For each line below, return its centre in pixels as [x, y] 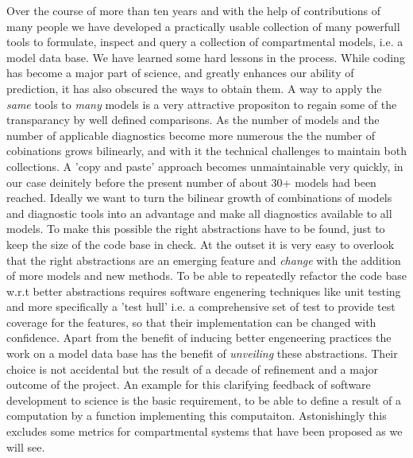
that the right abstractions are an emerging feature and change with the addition [204, 260]
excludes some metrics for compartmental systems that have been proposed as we [205, 431]
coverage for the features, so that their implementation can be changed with [191, 322]
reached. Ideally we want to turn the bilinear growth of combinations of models [199, 198]
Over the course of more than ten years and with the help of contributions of [193, 10]
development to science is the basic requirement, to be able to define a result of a [204, 400]
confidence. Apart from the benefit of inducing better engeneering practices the [199, 338]
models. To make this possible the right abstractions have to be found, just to [196, 229]
